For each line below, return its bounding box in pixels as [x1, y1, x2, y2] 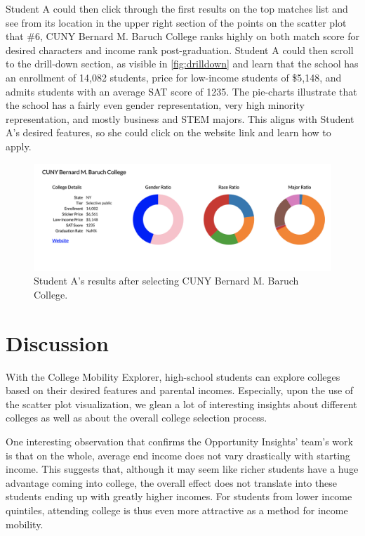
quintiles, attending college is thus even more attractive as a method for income [6, 502, 348, 517]
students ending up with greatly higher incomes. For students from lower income [6, 489, 352, 504]
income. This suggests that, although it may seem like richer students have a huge [6, 462, 359, 476]
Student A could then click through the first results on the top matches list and [6, 1, 348, 15]
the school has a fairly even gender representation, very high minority [6, 98, 305, 112]
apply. [6, 138, 32, 153]
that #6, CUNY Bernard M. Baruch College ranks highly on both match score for [6, 29, 359, 44]
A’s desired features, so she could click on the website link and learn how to [6, 125, 331, 140]
